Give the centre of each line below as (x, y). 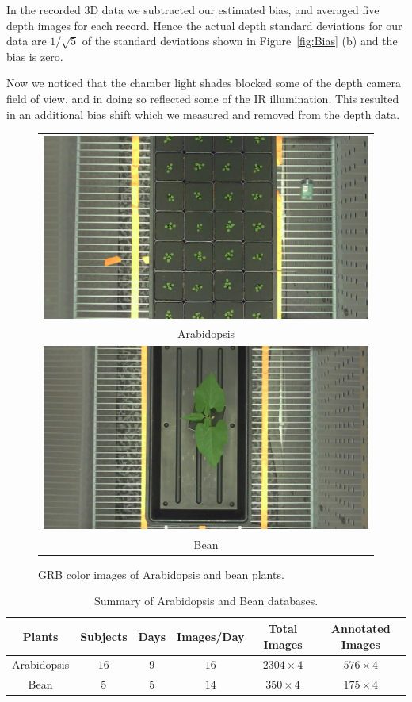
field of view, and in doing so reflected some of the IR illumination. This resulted (203, 98)
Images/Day (211, 636)
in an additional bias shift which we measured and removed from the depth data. (203, 114)
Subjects (104, 636)
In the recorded (44, 10)
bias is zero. (35, 56)
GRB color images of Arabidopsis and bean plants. (161, 574)
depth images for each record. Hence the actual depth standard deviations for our (204, 25)
